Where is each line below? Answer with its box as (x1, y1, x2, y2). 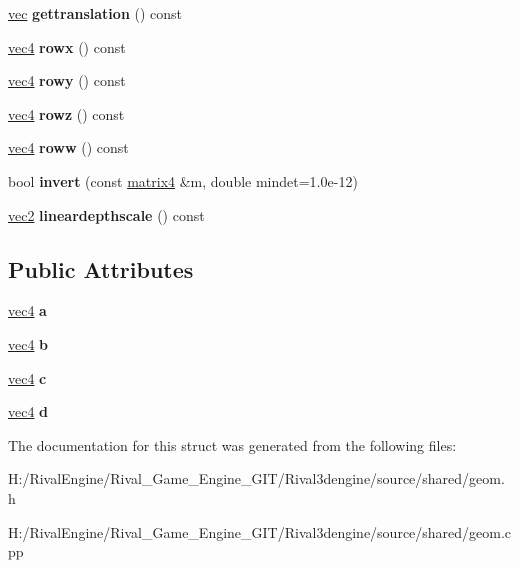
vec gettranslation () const (8, 3, 183, 23)
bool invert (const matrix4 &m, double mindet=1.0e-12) (8, 170, 358, 191)
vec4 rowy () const (8, 70, 126, 91)
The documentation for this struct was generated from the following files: (8, 434, 457, 455)
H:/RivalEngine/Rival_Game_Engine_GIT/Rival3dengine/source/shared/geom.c (8, 521, 512, 542)
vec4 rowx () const (8, 36, 126, 57)
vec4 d (8, 401, 49, 422)
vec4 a (8, 300, 47, 321)
